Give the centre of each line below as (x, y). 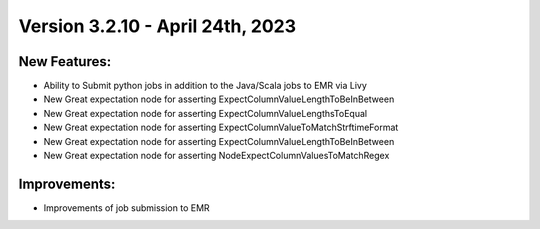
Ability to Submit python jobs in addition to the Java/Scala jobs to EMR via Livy (205, 86)
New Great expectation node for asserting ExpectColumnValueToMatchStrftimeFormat (221, 127)
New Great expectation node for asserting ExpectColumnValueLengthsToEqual (205, 113)
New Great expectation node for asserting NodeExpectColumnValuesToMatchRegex (216, 156)
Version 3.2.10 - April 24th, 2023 (157, 26)
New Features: (65, 61)
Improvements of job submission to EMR (126, 207)
